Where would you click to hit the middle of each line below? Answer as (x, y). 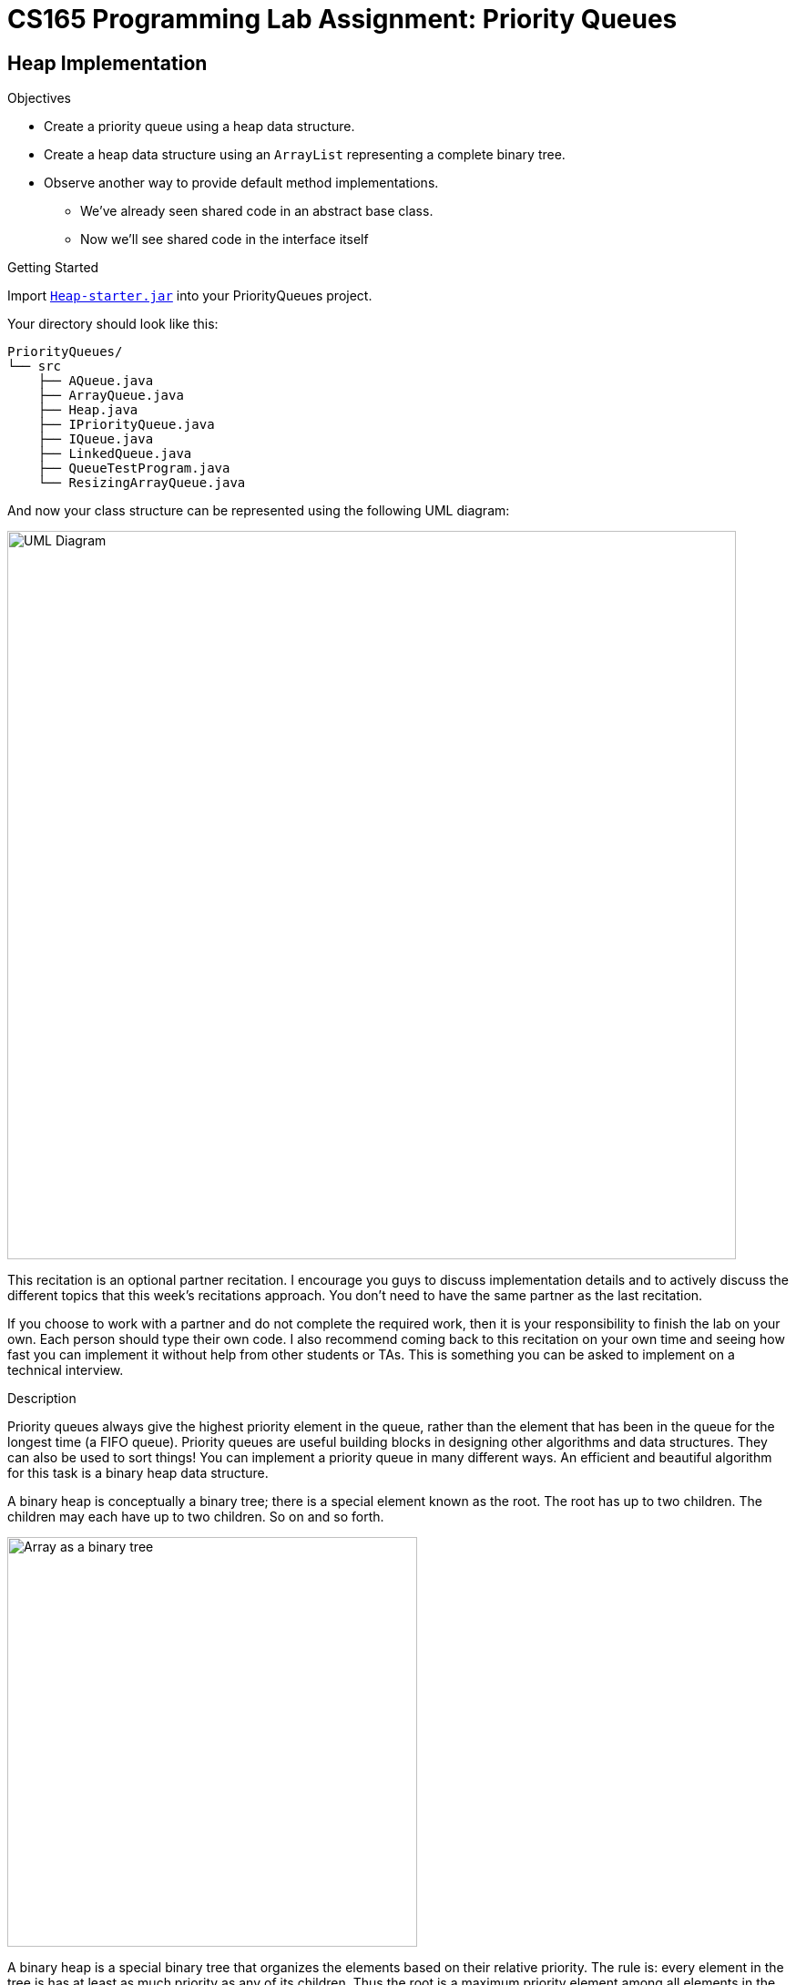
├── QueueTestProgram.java (134, 468)
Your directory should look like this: (113, 324)
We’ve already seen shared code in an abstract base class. (257, 211)
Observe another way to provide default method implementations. (241, 183)
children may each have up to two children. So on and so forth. (196, 1517)
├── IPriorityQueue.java (126, 425)
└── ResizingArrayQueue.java (142, 483)
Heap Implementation (107, 63)
